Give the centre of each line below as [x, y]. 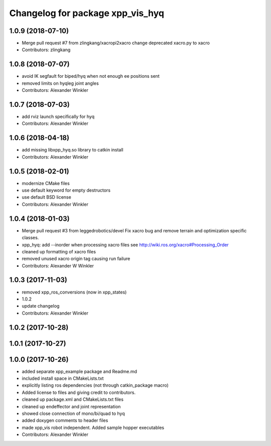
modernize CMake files [46, 183]
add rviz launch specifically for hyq [58, 117]
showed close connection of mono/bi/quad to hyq [73, 413]
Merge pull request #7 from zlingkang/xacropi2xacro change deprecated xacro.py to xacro [116, 43]
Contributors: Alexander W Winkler [58, 265]
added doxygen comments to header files [65, 420]
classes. [30, 238]
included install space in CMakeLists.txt [63, 378]
